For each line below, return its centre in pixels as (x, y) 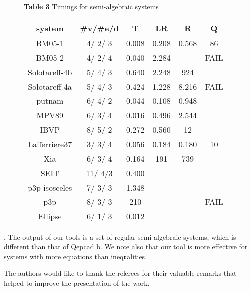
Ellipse (50, 216)
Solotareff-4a (50, 86)
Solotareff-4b (50, 72)
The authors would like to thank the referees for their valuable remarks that (120, 273)
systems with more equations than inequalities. (76, 256)
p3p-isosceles (50, 187)
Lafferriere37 (50, 144)
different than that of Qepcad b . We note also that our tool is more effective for (126, 246)
